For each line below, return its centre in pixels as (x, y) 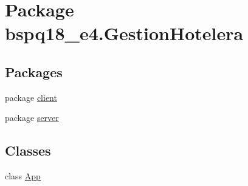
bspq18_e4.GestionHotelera (124, 33)
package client (31, 97)
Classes (28, 150)
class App (23, 176)
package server (32, 118)
